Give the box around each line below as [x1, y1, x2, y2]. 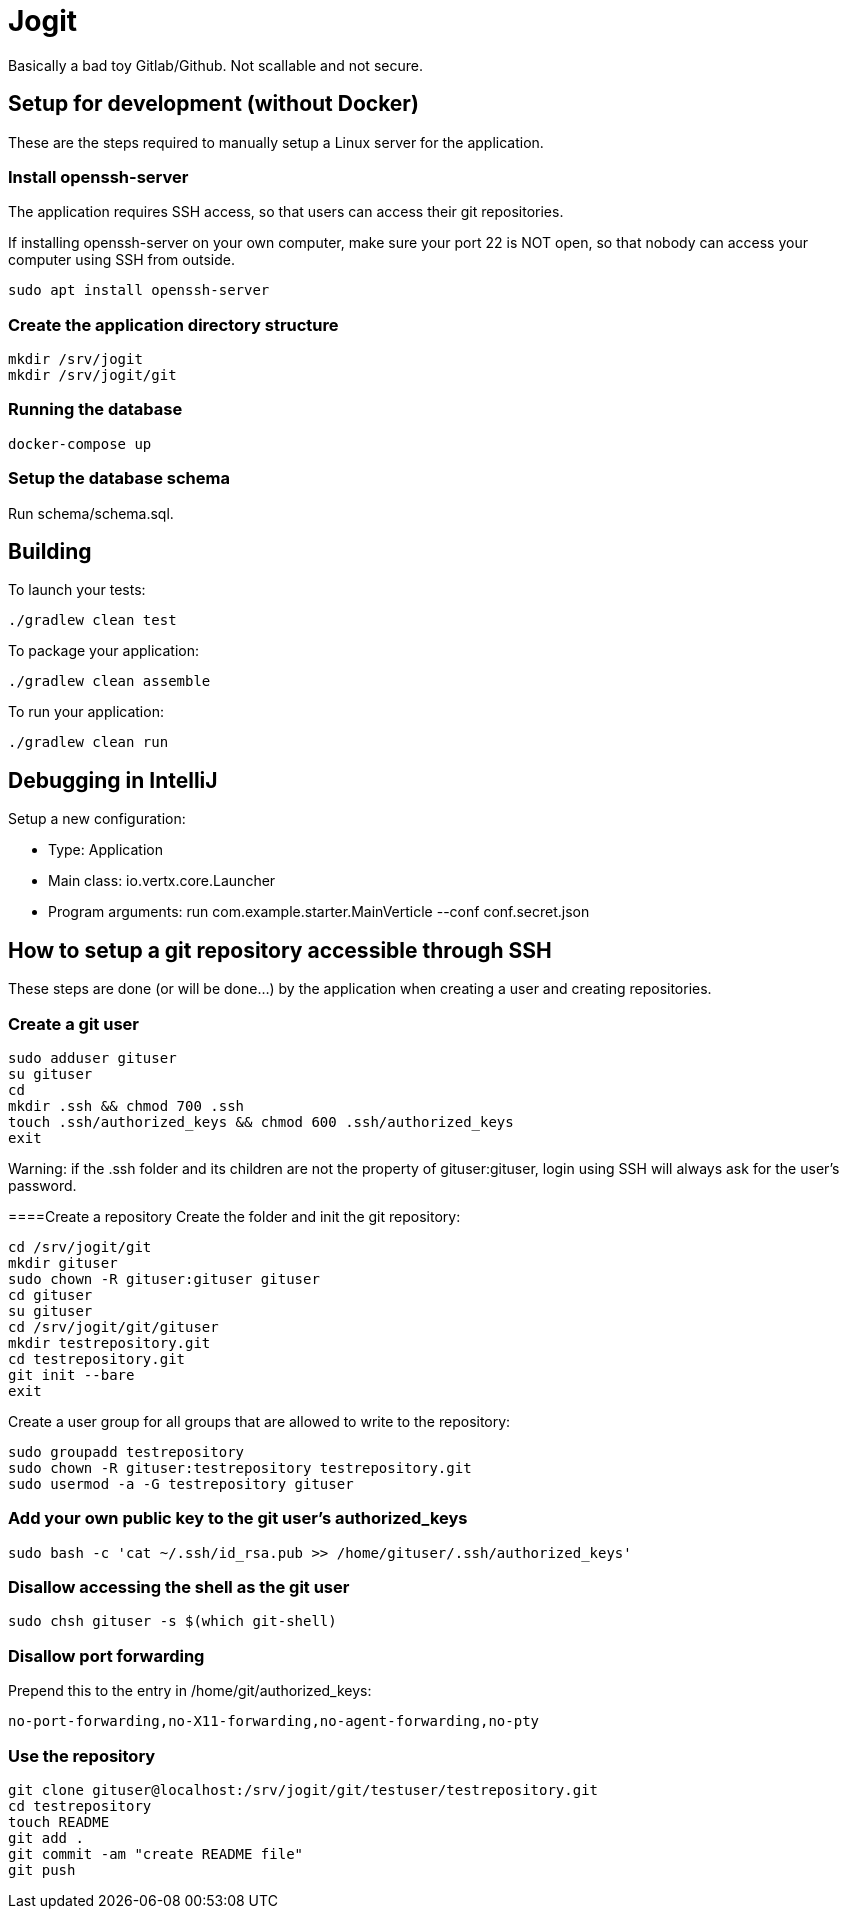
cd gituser [8, 1286, 93, 1303]
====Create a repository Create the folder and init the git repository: [8, 1207, 461, 1225]
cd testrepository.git [8, 1350, 186, 1367]
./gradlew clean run [8, 734, 169, 751]
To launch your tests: [8, 581, 146, 599]
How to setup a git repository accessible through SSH [8, 937, 552, 963]
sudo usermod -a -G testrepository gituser [8, 1475, 354, 1492]
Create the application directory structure [8, 314, 339, 335]
